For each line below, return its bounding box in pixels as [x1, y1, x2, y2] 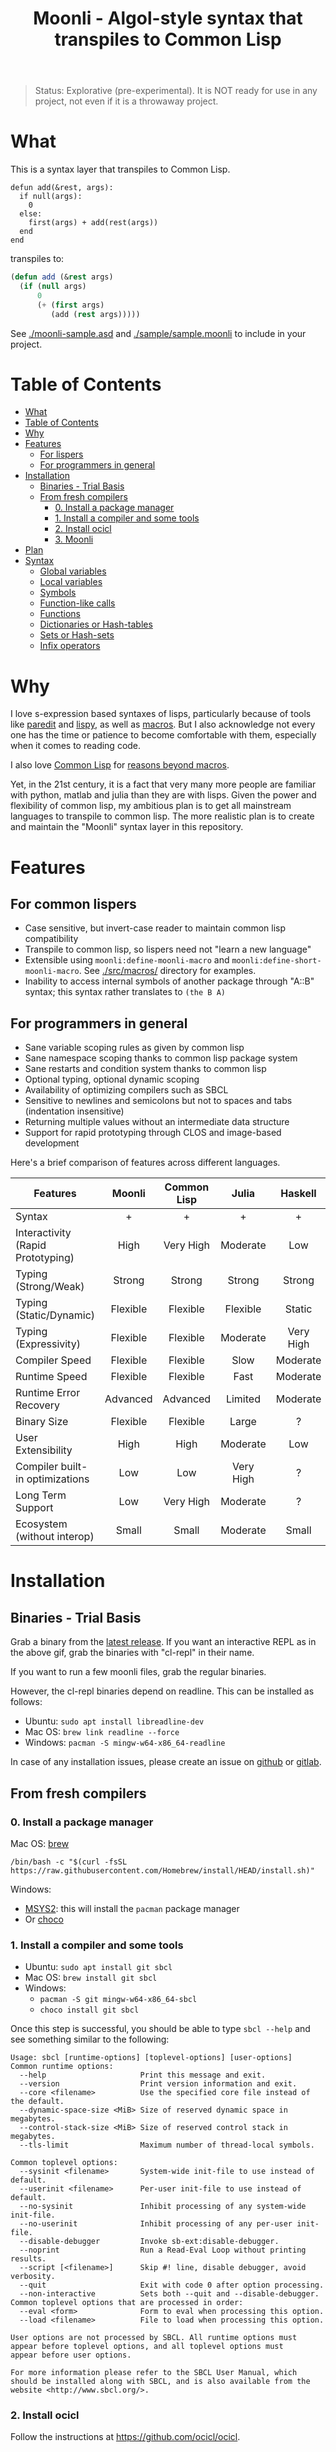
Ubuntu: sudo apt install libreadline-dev [24, 1715, 205, 1727]
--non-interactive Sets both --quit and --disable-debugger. [19, 2289, 320, 2299]
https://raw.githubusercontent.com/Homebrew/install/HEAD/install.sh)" [10, 1865, 315, 1876]
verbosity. [10, 2272, 56, 2282]
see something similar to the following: [10, 2033, 170, 2046]
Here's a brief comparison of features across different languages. [10, 1157, 281, 1169]
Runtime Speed [15, 1370, 88, 1384]
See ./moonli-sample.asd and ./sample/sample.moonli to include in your [10, 327, 307, 339]
